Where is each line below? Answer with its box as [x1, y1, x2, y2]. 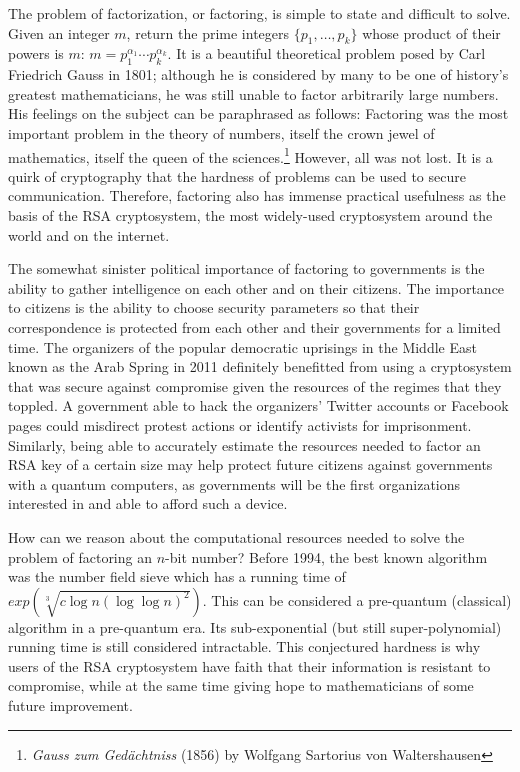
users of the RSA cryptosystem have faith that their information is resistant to [8, 655, 491, 676]
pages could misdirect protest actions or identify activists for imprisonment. [8, 414, 472, 435]
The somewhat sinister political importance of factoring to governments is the [8, 258, 485, 279]
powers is [8, 43, 64, 64]
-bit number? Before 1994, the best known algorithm [165, 546, 488, 567]
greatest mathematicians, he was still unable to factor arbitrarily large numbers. [8, 83, 499, 104]
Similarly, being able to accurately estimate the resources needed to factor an [8, 434, 481, 455]
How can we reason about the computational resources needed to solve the [8, 526, 465, 547]
